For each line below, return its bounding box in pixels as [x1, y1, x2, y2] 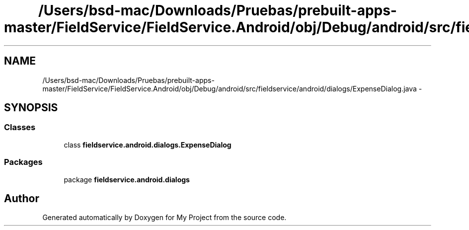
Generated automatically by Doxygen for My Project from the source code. [42, 213, 287, 222]
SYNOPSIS [4, 101, 58, 114]
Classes [4, 122, 36, 133]
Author [4, 192, 39, 205]
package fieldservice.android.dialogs [64, 175, 190, 184]
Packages [4, 157, 43, 167]
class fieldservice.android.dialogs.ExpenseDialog [64, 140, 232, 149]
